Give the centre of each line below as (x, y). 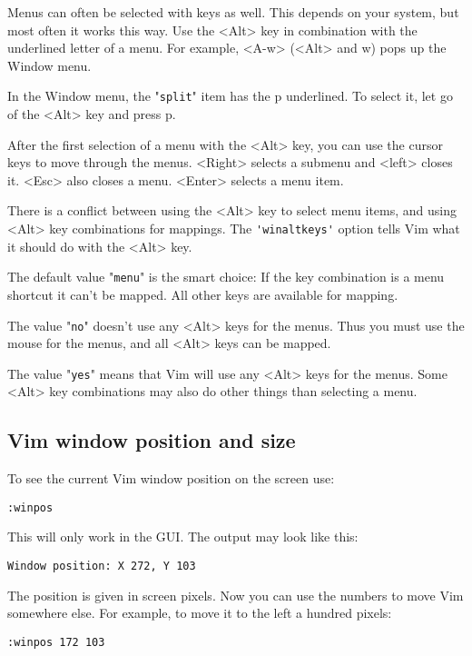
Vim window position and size (152, 440)
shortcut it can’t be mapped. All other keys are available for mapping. (203, 294)
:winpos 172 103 (56, 642)
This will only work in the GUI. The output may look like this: (183, 537)
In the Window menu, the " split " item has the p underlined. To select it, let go (230, 96)
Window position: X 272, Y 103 (102, 567)
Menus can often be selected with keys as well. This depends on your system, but (233, 12)
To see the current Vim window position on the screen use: (171, 478)
